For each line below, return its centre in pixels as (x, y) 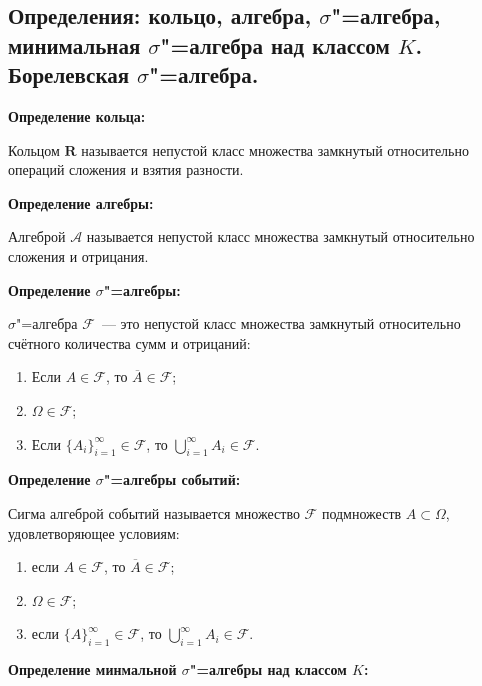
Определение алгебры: (81, 202)
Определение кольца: (77, 115)
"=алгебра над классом (275, 44)
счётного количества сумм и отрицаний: (129, 342)
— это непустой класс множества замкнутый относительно (281, 323)
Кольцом (34, 149)
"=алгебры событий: (172, 479)
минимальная (74, 44)
